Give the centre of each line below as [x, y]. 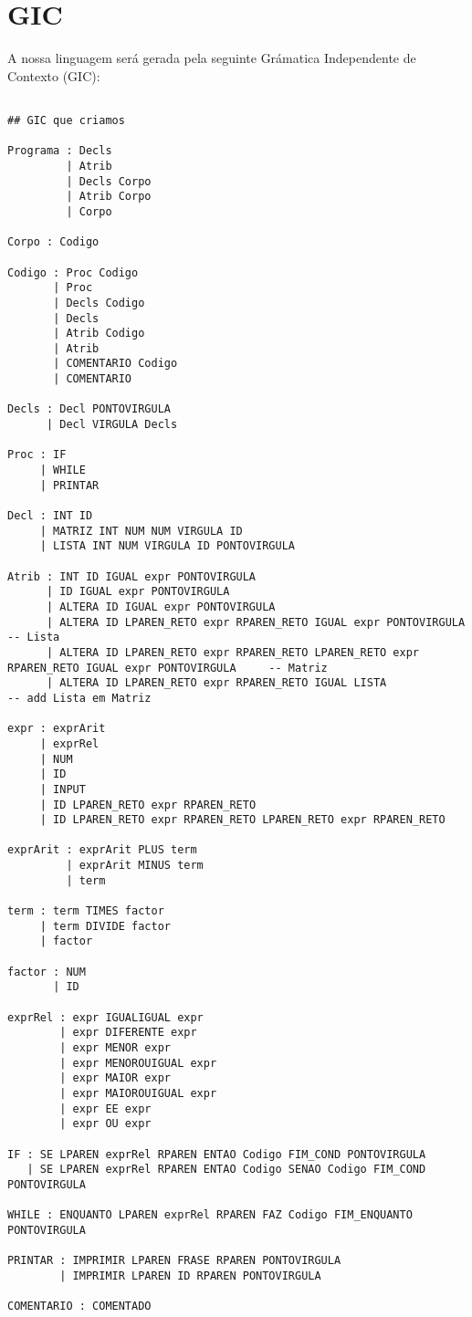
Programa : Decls [60, 151]
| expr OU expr [105, 1124]
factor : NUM [47, 972]
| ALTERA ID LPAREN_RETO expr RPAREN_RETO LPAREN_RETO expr [233, 652]
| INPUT [63, 789]
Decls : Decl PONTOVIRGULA [89, 409]
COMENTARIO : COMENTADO [79, 1307]
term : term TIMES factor [86, 911]
